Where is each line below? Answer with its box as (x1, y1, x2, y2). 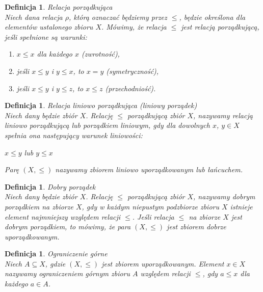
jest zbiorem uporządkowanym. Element (101, 258, 224, 269)
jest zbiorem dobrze (167, 221, 226, 232)
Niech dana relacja (5, 11, 63, 22)
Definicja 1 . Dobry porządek (5, 181, 96, 192)
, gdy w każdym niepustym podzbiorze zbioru (82, 201, 219, 211)
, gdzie (45, 258, 66, 269)
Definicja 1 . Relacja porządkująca (5, 2, 113, 12)
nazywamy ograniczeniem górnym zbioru (5, 268, 130, 279)
